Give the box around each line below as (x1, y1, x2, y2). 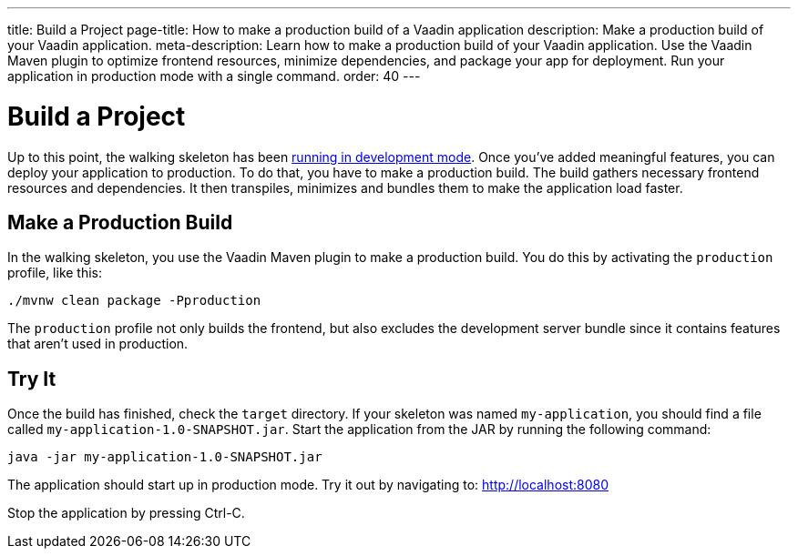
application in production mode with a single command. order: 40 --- (7, 68, 421, 84)
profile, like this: (7, 265, 103, 281)
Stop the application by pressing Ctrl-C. (7, 505, 245, 521)
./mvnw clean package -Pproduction (7, 293, 261, 308)
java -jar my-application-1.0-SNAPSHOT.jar (7, 450, 322, 465)
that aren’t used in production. (7, 336, 189, 352)
